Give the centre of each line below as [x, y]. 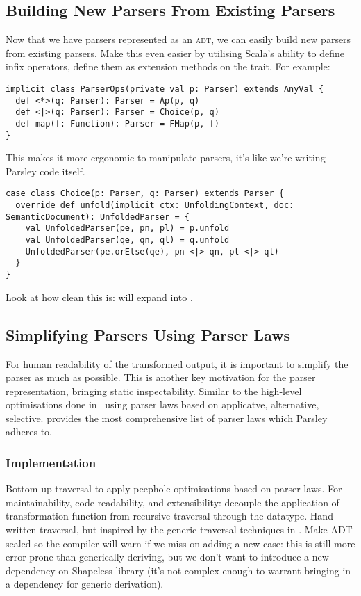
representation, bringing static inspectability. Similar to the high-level [154, 390]
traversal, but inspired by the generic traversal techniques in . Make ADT [196, 530]
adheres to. [29, 432]
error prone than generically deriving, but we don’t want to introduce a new [167, 557]
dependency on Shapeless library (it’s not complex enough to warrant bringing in [178, 570]
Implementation [51, 462]
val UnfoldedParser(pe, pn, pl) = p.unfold [127, 228]
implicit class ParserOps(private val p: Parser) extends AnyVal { [165, 89]
